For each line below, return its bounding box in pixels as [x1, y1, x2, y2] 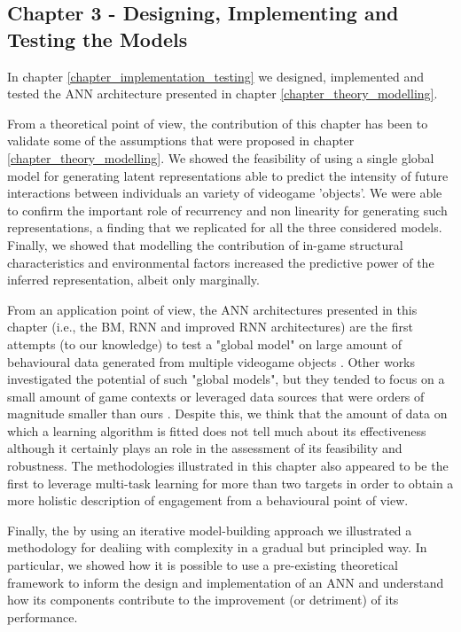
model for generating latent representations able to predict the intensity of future [7, 166, 449, 184]
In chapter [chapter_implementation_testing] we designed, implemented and [7, 66, 425, 85]
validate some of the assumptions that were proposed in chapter [7, 131, 355, 150]
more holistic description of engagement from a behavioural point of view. [7, 491, 409, 510]
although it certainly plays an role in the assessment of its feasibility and [7, 439, 402, 457]
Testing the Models [7, 25, 188, 52]
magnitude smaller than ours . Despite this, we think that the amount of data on [7, 404, 448, 423]
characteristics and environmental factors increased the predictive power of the [7, 253, 434, 271]
